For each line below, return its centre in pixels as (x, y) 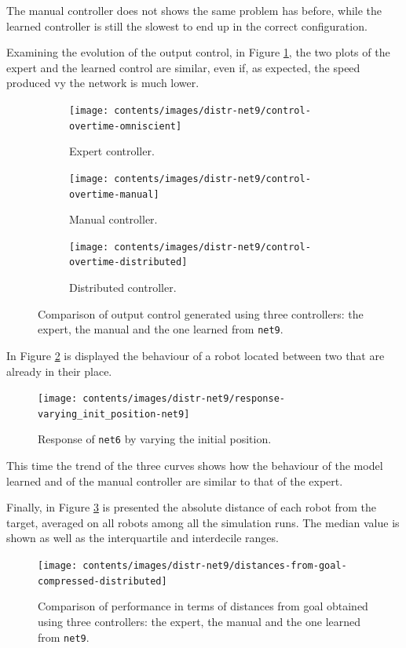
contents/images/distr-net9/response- (184, 399)
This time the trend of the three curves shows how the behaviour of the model (195, 466)
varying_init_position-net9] (114, 414)
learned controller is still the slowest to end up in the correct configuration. (187, 25)
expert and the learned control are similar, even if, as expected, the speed (183, 67)
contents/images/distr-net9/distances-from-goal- (215, 566)
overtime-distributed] (128, 262)
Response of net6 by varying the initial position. (155, 439)
